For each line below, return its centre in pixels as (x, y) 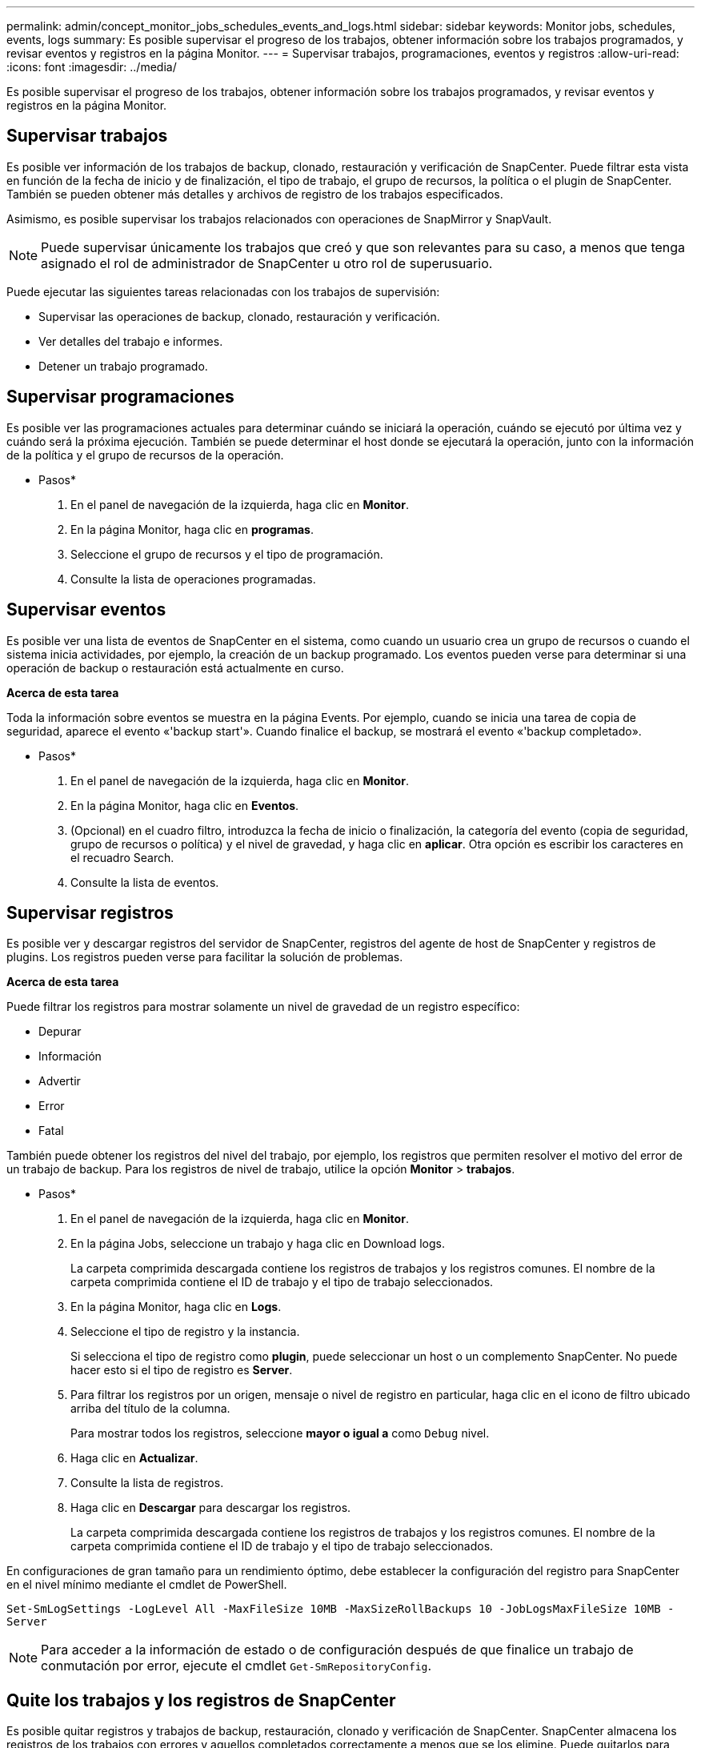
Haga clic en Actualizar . (134, 1458)
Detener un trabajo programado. (123, 366)
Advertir (60, 1081)
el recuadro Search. (122, 857)
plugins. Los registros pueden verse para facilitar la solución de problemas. (205, 957)
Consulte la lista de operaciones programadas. (193, 579)
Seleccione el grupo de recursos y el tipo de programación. (227, 554)
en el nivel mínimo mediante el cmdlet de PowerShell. (147, 1585)
